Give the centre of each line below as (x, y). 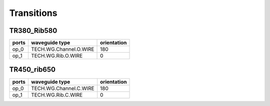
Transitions (33, 13)
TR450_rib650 (32, 70)
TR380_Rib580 (33, 31)
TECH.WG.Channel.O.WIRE (62, 49)
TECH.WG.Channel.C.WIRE (62, 88)
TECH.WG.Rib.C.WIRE (57, 95)
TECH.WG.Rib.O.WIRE (57, 56)
